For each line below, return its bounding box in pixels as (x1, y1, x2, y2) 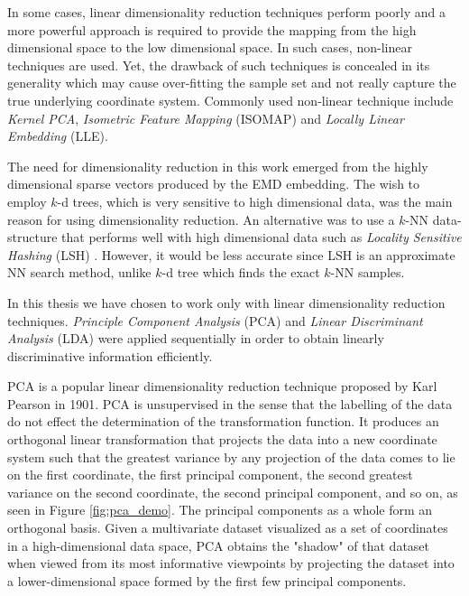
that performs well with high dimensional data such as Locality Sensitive (61, 228, 462, 247)
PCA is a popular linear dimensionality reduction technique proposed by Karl (7, 377, 437, 396)
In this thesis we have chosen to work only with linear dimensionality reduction (7, 293, 446, 312)
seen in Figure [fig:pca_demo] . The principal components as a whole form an (7, 500, 433, 519)
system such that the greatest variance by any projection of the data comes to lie (7, 447, 455, 466)
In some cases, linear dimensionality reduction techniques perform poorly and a (7, 3, 446, 21)
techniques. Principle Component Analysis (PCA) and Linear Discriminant (7, 311, 423, 330)
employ (7, 191, 47, 210)
